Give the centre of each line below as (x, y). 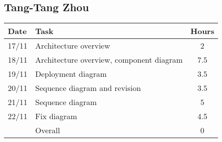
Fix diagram (56, 116)
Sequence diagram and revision (88, 88)
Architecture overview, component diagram (109, 60)
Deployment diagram (71, 74)
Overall (48, 130)
